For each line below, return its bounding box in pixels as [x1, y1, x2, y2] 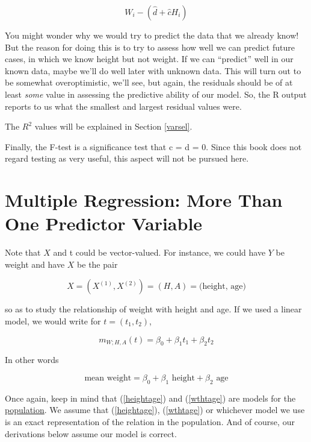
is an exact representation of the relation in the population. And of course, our [5, 415, 295, 428]
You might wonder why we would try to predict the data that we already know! [5, 29, 299, 41]
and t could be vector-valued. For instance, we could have [53, 246, 266, 259]
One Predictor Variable [5, 211, 203, 236]
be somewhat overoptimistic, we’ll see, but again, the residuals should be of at [5, 76, 293, 89]
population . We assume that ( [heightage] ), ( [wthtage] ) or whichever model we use [5, 403, 305, 416]
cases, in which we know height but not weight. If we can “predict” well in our [5, 52, 294, 65]
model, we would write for [5, 315, 101, 327]
